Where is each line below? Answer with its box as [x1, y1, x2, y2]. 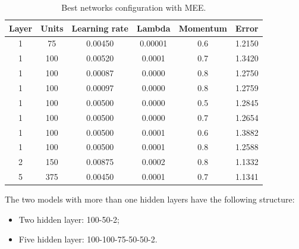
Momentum [178, 21, 227, 34]
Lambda [136, 21, 171, 34]
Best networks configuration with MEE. [61, 1, 206, 13]
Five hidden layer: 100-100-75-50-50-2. [18, 233, 158, 245]
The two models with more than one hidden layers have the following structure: [5, 193, 295, 206]
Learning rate [71, 21, 128, 34]
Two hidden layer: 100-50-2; [18, 213, 120, 225]
